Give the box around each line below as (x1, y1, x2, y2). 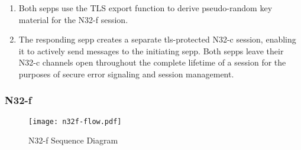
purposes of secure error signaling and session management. (18, 67, 234, 80)
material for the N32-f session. (18, 13, 128, 25)
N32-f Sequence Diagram (28, 134, 118, 146)
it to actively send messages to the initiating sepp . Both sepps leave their (18, 44, 284, 57)
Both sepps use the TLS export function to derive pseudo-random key (18, 2, 273, 14)
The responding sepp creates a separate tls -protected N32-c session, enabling (18, 33, 296, 45)
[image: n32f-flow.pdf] (28, 117, 122, 126)
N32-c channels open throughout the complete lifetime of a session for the (18, 56, 286, 69)
